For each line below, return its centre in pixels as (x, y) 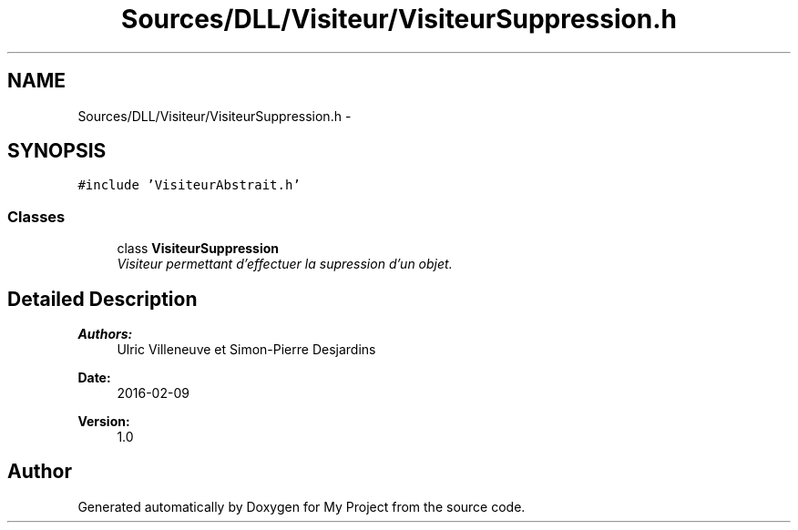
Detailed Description (102, 299)
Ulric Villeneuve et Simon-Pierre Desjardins (246, 350)
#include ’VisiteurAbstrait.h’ (189, 185)
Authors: (105, 334)
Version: (104, 422)
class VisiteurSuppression (198, 249)
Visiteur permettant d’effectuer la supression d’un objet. (285, 264)
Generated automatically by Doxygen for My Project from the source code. (302, 506)
